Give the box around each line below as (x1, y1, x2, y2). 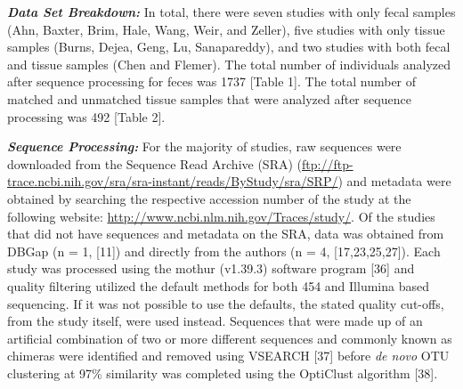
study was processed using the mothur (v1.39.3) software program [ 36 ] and (7, 259, 415, 278)
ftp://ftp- (302, 154, 353, 173)
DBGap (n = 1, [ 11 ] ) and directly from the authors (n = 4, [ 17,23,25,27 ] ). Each (7, 241, 441, 260)
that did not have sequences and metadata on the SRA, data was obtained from (7, 224, 444, 243)
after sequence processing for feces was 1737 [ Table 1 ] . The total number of (7, 72, 417, 91)
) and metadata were (337, 172, 451, 190)
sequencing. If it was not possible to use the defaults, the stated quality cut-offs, (7, 294, 444, 312)
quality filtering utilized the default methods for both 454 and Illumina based (7, 276, 429, 295)
